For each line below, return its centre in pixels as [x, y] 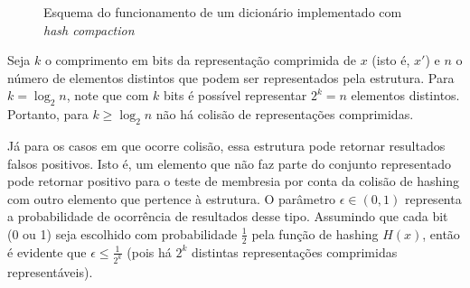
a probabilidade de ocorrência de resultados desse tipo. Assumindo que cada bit [228, 216]
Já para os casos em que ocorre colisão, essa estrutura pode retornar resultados [226, 145]
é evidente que [47, 251]
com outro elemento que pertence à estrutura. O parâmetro [172, 198]
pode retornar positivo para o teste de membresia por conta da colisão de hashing [233, 181]
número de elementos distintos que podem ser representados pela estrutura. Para [231, 77]
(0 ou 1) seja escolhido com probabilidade [122, 233]
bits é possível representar [235, 95]
